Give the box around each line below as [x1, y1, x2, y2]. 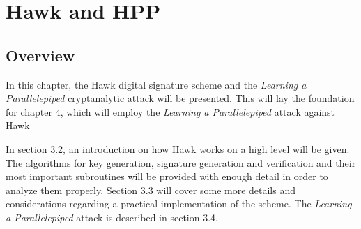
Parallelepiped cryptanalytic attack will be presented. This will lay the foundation [6, 91, 355, 105]
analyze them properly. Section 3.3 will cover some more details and [6, 182, 296, 197]
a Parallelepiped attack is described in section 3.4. [6, 209, 218, 224]
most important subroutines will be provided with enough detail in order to [6, 169, 328, 184]
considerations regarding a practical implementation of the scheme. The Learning [6, 196, 352, 211]
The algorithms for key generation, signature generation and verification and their [6, 155, 356, 170]
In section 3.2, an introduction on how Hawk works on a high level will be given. [6, 141, 350, 156]
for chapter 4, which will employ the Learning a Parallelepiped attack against [6, 104, 335, 119]
